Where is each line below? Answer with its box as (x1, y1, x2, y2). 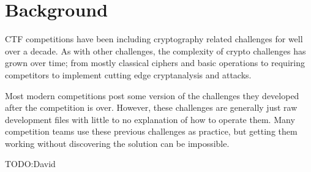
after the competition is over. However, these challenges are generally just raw (5, 101, 298, 114)
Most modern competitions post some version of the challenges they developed (5, 89, 299, 102)
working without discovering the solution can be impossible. (5, 136, 230, 149)
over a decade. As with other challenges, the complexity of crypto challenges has (5, 44, 306, 57)
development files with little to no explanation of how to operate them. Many (5, 113, 295, 125)
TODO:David (5, 157, 56, 170)
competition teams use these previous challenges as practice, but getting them (5, 125, 298, 138)
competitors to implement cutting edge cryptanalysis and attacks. (5, 68, 252, 81)
